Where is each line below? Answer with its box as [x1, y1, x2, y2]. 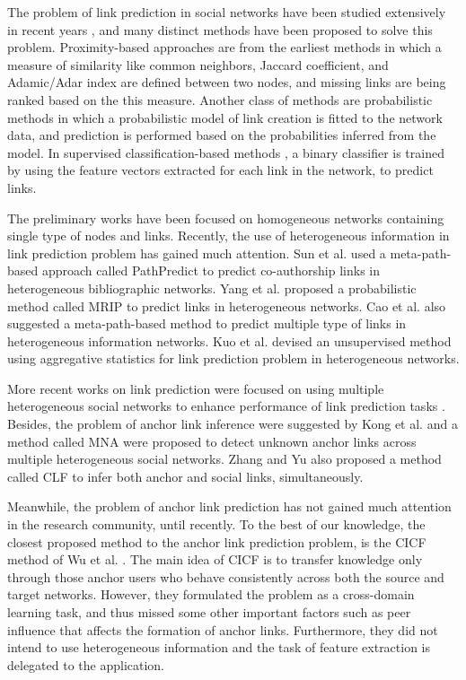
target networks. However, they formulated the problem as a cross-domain [7, 585, 415, 604]
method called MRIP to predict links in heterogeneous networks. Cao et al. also [7, 296, 446, 315]
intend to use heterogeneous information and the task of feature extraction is [7, 638, 431, 657]
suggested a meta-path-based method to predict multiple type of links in [7, 314, 407, 333]
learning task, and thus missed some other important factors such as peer [7, 603, 411, 621]
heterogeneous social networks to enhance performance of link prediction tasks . [7, 397, 445, 415]
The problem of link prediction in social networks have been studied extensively [7, 3, 446, 21]
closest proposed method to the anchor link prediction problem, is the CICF [7, 532, 426, 551]
